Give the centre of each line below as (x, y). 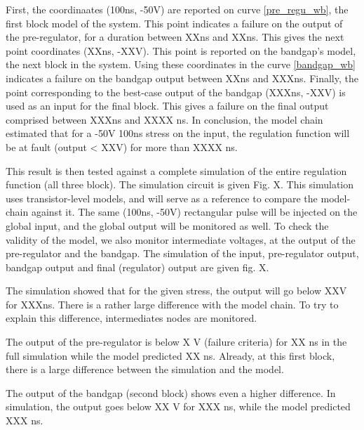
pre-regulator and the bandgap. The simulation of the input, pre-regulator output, (182, 253)
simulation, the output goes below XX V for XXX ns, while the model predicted (178, 406)
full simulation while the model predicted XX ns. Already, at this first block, (170, 355)
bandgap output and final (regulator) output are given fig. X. (137, 267)
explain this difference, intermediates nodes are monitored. (132, 318)
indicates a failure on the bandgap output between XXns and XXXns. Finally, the (182, 78)
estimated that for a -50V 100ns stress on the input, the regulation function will (178, 133)
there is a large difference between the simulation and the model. (145, 369)
